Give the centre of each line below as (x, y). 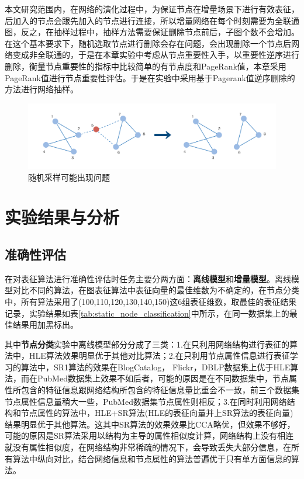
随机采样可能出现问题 (69, 177)
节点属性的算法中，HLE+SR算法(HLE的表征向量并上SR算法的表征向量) (157, 413)
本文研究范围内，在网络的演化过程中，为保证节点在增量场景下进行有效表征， (152, 9)
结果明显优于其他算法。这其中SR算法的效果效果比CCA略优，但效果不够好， (150, 424)
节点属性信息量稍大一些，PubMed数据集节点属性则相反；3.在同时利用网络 (146, 401)
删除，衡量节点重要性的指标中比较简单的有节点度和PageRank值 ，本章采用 (146, 66)
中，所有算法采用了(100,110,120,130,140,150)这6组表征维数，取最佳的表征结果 (151, 301)
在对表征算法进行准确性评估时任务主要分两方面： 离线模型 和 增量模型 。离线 (148, 278)
